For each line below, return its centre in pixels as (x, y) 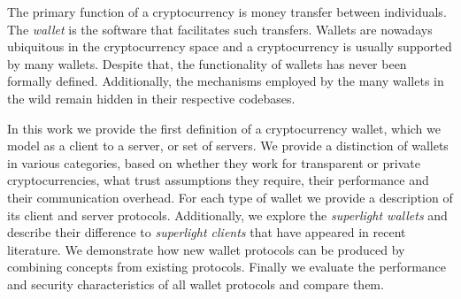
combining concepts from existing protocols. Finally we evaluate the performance (227, 267)
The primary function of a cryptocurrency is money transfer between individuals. (227, 11)
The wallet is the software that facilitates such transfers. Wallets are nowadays (220, 29)
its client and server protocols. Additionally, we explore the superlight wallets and (227, 215)
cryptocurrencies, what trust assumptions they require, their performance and (218, 180)
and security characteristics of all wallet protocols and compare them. (196, 284)
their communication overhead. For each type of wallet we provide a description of (230, 197)
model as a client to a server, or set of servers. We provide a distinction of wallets (228, 146)
